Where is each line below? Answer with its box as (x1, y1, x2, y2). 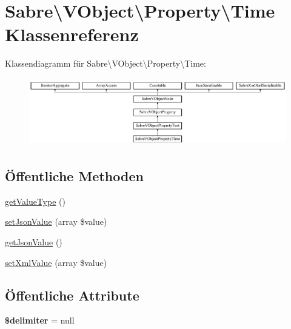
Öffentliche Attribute (5, 285, 139, 304)
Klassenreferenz (5, 22, 139, 47)
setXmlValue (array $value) (5, 256, 107, 268)
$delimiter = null (5, 314, 75, 327)
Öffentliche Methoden (5, 167, 144, 185)
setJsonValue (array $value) (5, 215, 107, 228)
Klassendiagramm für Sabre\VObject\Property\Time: (5, 57, 206, 70)
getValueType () (5, 194, 65, 207)
